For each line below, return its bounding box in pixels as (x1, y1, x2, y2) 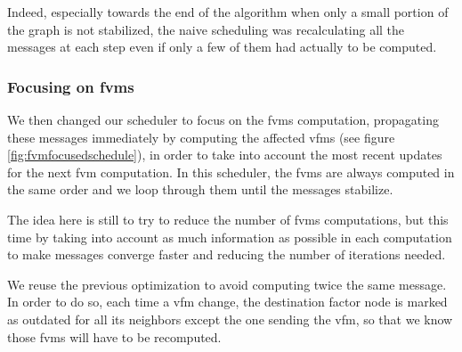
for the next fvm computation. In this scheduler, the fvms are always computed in (7, 162, 455, 181)
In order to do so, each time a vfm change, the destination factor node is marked (7, 292, 448, 311)
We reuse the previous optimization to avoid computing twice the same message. (7, 274, 447, 293)
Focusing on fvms (7, 75, 134, 97)
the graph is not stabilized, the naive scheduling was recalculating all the (7, 20, 405, 38)
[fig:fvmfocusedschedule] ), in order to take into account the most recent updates (7, 145, 442, 164)
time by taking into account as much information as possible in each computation (7, 227, 452, 246)
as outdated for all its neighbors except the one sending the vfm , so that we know (7, 309, 453, 328)
